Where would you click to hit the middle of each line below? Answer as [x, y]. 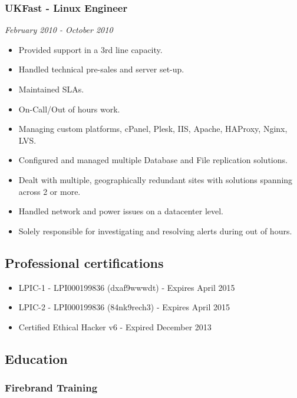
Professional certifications [84, 262]
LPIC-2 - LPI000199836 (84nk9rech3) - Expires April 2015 [124, 307]
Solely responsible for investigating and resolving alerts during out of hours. [155, 230]
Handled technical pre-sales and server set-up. [101, 69]
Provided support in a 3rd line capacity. [90, 49]
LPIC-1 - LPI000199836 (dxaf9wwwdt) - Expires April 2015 [127, 287]
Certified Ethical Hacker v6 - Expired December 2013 [115, 326]
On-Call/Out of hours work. [69, 109]
